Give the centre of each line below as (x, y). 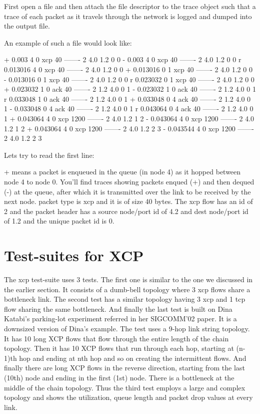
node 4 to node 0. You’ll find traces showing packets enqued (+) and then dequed (129, 181)
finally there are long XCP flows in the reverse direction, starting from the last (124, 368)
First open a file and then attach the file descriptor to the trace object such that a (130, 6)
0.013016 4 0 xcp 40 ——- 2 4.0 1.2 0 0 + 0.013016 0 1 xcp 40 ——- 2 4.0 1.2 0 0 (128, 69)
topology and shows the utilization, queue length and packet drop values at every (128, 397)
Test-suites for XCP (74, 255)
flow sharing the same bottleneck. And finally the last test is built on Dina (118, 308)
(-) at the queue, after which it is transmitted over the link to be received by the (127, 191)
